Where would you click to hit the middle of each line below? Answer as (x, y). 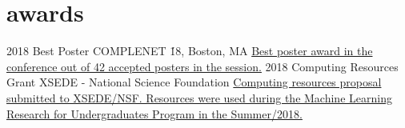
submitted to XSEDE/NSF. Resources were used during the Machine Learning (199, 97)
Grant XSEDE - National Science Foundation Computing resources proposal (194, 82)
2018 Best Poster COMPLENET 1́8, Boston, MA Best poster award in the (190, 51)
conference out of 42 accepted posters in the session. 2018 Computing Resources (202, 66)
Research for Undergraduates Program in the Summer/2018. (154, 113)
